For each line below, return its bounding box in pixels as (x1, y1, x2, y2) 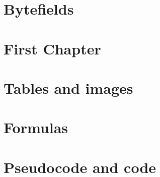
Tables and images (4, 77, 133, 98)
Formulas (4, 117, 68, 138)
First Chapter (4, 38, 101, 58)
